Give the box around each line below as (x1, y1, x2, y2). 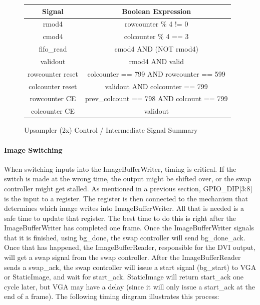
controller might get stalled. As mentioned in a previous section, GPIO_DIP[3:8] (4, 183, 252, 193)
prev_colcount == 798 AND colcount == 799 (85, 93, 228, 104)
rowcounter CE (30, 93, 76, 104)
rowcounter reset (28, 68, 78, 79)
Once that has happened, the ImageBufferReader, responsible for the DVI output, (4, 242, 255, 252)
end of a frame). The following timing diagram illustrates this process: (4, 291, 219, 301)
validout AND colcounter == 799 (105, 81, 208, 91)
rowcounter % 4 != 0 (124, 19, 188, 29)
